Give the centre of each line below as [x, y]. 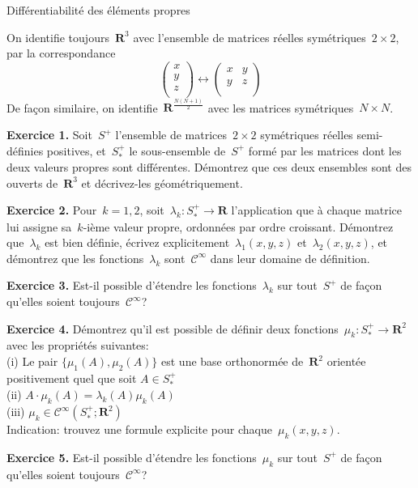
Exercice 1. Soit [49, 135]
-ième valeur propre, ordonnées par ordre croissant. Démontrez [238, 226]
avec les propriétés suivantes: [78, 345]
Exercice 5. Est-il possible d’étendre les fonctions [132, 457]
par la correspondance [61, 53]
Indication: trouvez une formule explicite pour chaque [139, 429]
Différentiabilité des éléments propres [98, 10]
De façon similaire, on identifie [82, 107]
